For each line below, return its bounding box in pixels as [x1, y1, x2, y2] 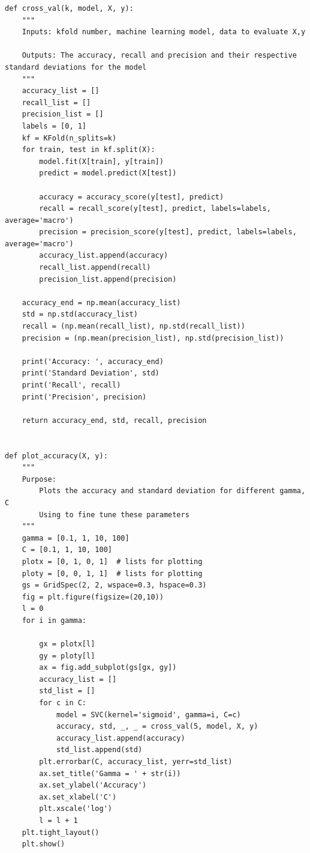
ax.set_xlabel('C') [39, 792, 117, 801]
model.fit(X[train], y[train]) [39, 157, 164, 166]
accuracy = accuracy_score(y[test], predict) [39, 192, 224, 201]
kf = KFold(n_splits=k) [22, 133, 117, 142]
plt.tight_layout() [22, 828, 100, 837]
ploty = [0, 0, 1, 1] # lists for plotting [22, 569, 203, 578]
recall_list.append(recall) [39, 263, 151, 272]
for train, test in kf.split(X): [22, 145, 155, 154]
